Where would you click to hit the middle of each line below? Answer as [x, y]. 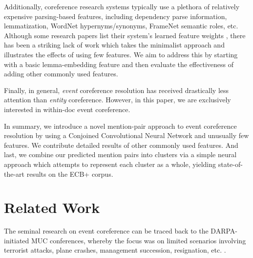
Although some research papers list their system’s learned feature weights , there [125, 35]
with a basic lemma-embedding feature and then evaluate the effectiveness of [119, 64]
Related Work [52, 207]
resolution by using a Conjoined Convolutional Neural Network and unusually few [126, 135]
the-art [14, 174]
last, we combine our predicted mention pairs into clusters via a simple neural [120, 154]
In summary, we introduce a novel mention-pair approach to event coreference [120, 126]
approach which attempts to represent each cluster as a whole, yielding [110, 164]
